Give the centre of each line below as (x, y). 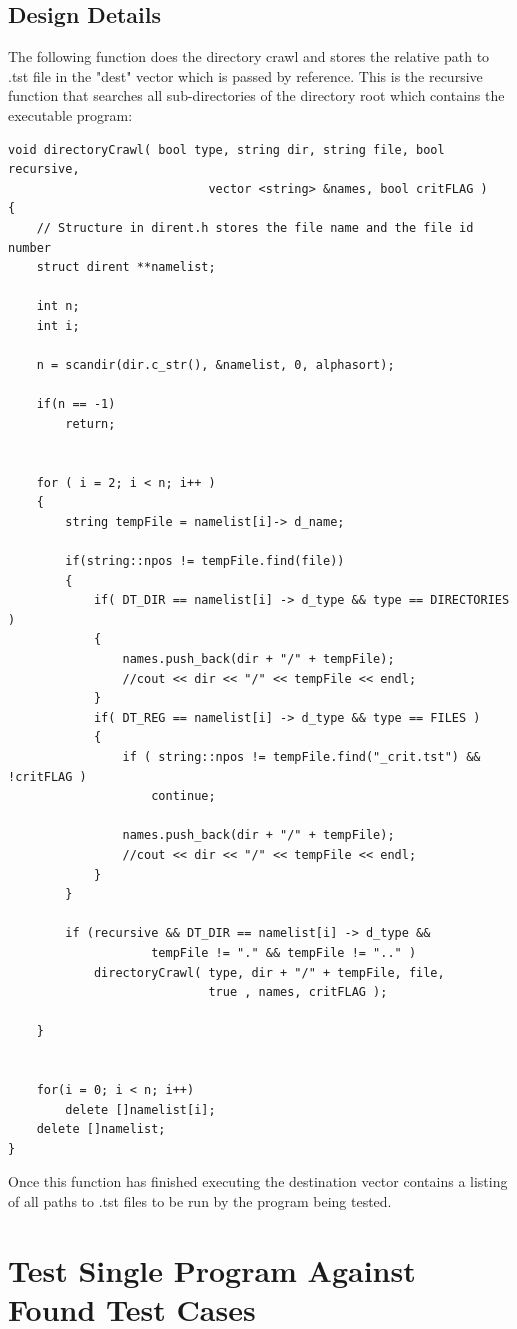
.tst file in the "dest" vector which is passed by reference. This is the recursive (245, 75)
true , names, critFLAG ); (298, 992)
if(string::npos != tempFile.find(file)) (205, 561)
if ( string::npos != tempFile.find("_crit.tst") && (301, 756)
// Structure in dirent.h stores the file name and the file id (255, 227)
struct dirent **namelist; (126, 267)
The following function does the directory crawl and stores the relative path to (249, 56)
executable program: (70, 114)
